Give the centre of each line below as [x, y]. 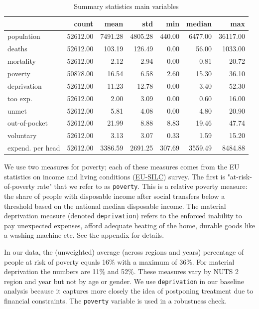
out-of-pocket [28, 123]
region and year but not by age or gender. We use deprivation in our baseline [124, 281]
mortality [22, 61]
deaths [17, 49]
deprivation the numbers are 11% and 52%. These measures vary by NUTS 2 [122, 271]
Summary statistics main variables [126, 6]
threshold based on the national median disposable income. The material [115, 206]
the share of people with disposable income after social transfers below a [115, 196]
